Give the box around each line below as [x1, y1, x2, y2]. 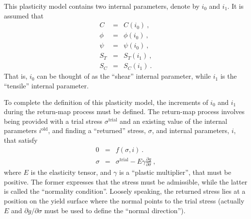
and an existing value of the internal [120, 116, 227, 126]
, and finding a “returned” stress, [48, 125, 146, 135]
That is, [4, 71, 28, 81]
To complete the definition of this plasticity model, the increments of [4, 97, 208, 107]
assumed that [4, 10, 44, 20]
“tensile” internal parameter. [4, 80, 89, 90]
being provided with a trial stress [4, 116, 102, 126]
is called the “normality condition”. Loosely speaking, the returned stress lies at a [4, 186, 246, 196]
